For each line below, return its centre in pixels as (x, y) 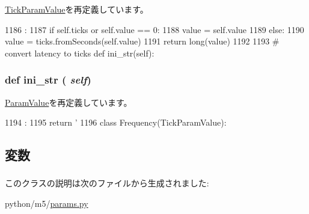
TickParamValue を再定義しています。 (77, 9)
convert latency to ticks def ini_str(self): (80, 53)
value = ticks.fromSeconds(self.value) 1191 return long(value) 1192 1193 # (142, 41)
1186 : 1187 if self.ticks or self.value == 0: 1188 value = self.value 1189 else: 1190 (154, 29)
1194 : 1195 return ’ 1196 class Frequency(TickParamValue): (116, 122)
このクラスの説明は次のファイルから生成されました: (107, 183)
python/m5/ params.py (47, 203)
